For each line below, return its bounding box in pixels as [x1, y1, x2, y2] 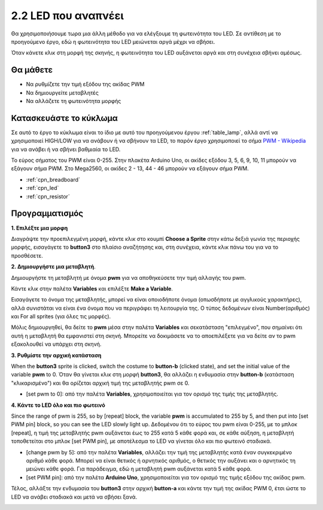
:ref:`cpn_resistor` [26, 192, 70, 200]
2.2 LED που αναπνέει [11, 9, 124, 22]
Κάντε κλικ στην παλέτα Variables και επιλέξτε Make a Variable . [11, 285, 173, 292]
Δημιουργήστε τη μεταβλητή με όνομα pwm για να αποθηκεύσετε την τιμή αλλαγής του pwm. [11, 274, 246, 281]
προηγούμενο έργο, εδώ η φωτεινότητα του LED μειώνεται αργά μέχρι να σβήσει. [11, 38, 215, 45]
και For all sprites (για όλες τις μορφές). [11, 313, 111, 320]
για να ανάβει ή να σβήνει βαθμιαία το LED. [11, 146, 121, 153]
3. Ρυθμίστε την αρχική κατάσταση [11, 351, 102, 359]
